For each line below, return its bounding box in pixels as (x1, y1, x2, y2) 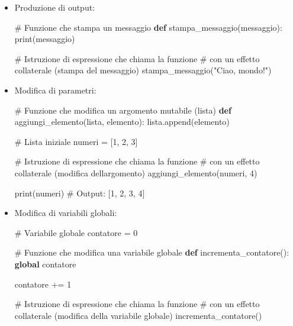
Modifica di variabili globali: (14, 206, 117, 219)
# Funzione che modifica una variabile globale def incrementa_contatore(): (14, 246, 289, 259)
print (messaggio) (14, 33, 75, 45)
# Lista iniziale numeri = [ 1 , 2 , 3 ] (14, 135, 138, 147)
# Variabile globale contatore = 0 (14, 226, 138, 238)
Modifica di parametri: (14, 83, 96, 96)
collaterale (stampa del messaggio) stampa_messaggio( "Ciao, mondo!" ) (14, 64, 272, 76)
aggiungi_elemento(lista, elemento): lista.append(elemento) (14, 115, 230, 128)
